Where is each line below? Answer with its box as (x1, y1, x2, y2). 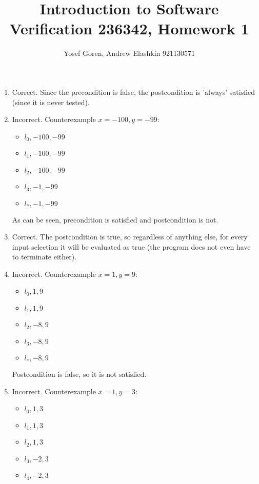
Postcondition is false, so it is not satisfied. (12, 369, 147, 379)
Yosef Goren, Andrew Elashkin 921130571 (63, 48, 195, 58)
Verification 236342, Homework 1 (9, 18, 249, 39)
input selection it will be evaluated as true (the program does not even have (12, 241, 251, 252)
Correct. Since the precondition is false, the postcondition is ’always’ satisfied (12, 86, 255, 97)
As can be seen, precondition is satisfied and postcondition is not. (12, 214, 218, 225)
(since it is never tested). (12, 96, 90, 107)
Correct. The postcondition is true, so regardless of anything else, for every (12, 231, 248, 242)
